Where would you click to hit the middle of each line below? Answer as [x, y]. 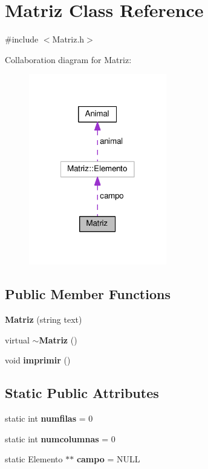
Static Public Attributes [82, 393]
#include [22, 39]
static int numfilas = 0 [49, 418]
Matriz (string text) [44, 319]
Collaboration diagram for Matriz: [68, 59]
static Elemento [34, 459]
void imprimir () [38, 360]
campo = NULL [108, 459]
